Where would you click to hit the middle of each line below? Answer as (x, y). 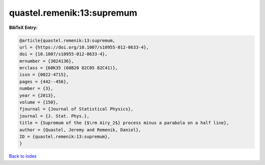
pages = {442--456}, (44, 82)
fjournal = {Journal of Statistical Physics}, (76, 109)
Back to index (23, 156)
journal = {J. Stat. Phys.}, (54, 116)
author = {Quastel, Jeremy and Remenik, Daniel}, (80, 130)
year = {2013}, (38, 95)
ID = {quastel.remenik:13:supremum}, (65, 137)
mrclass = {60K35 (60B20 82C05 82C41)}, (68, 68)
